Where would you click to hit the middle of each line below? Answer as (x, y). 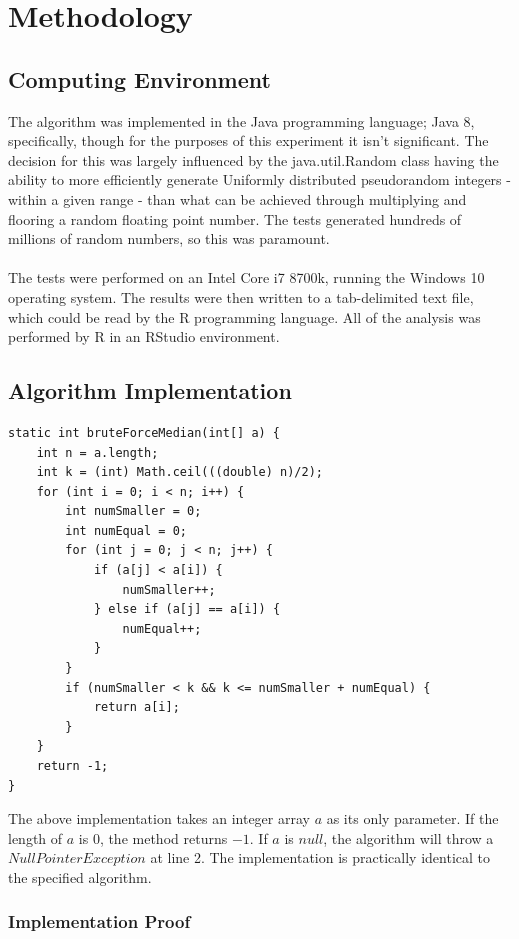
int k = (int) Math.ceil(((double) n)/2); (179, 472)
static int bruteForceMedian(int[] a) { (144, 432)
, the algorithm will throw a (408, 837)
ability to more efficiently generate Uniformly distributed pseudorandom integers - (259, 179)
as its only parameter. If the (412, 818)
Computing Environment (139, 78)
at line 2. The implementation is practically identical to (320, 857)
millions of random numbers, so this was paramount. (169, 238)
